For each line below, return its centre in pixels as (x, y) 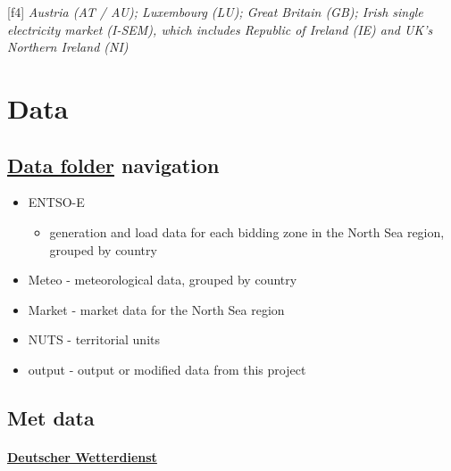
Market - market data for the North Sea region (156, 309)
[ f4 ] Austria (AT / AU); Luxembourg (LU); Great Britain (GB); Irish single (215, 12)
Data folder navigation (113, 165)
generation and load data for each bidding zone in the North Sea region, (247, 231)
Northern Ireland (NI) (68, 47)
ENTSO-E (56, 202)
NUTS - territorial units (94, 339)
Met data (51, 417)
